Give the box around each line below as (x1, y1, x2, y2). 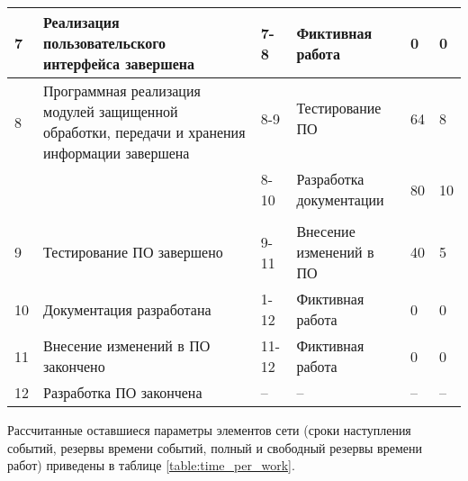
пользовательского (43, 32, 166, 53)
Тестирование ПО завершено (43, 241, 223, 262)
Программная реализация (43, 80, 201, 101)
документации (296, 189, 384, 210)
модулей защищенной (43, 101, 178, 122)
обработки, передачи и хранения (43, 122, 246, 142)
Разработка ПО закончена (43, 382, 202, 403)
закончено (43, 356, 105, 377)
